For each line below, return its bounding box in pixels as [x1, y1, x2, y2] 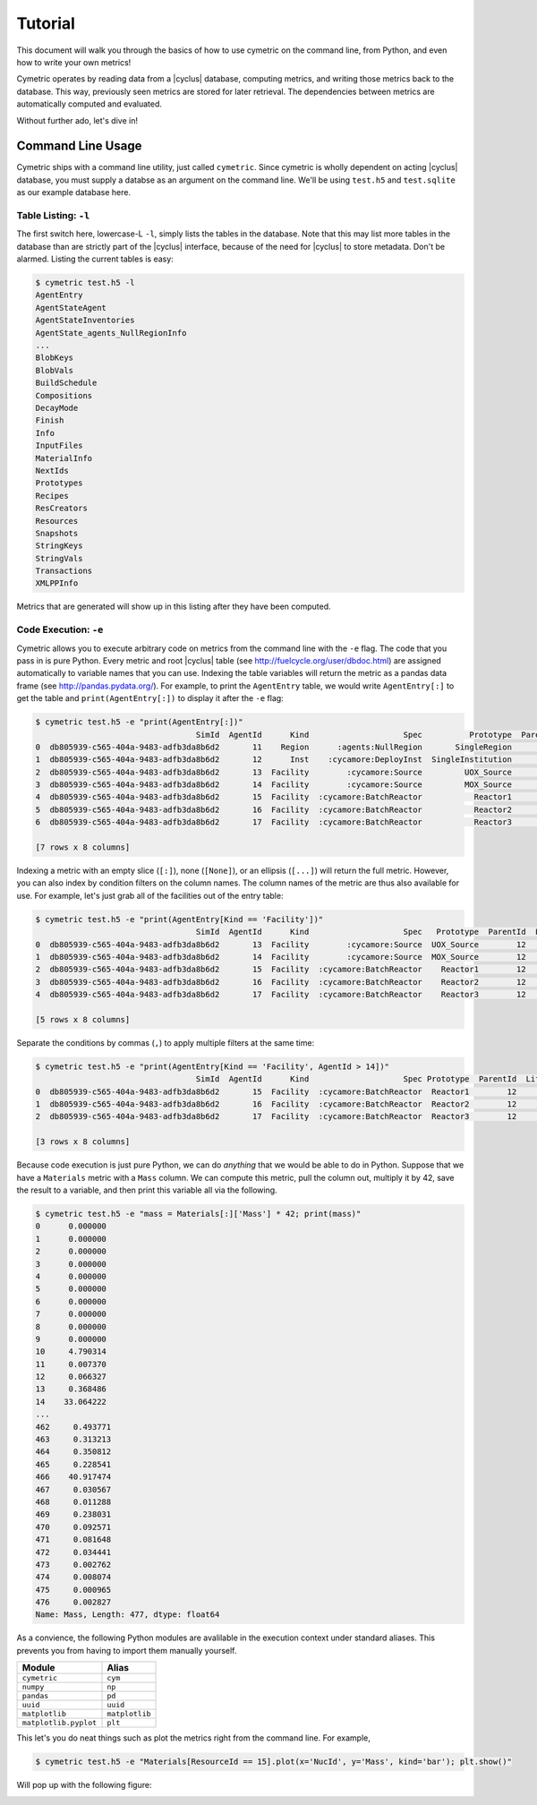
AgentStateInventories [35, 315, 135, 326]
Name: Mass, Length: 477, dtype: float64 [35, 1610, 220, 1620]
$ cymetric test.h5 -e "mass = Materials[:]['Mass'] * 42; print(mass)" [35, 1209, 362, 1219]
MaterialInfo [35, 453, 93, 463]
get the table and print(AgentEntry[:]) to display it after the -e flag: [16, 693, 284, 704]
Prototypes [35, 478, 83, 488]
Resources [35, 516, 79, 526]
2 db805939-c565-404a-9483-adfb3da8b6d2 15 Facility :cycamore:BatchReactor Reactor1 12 [35, 964, 527, 975]
